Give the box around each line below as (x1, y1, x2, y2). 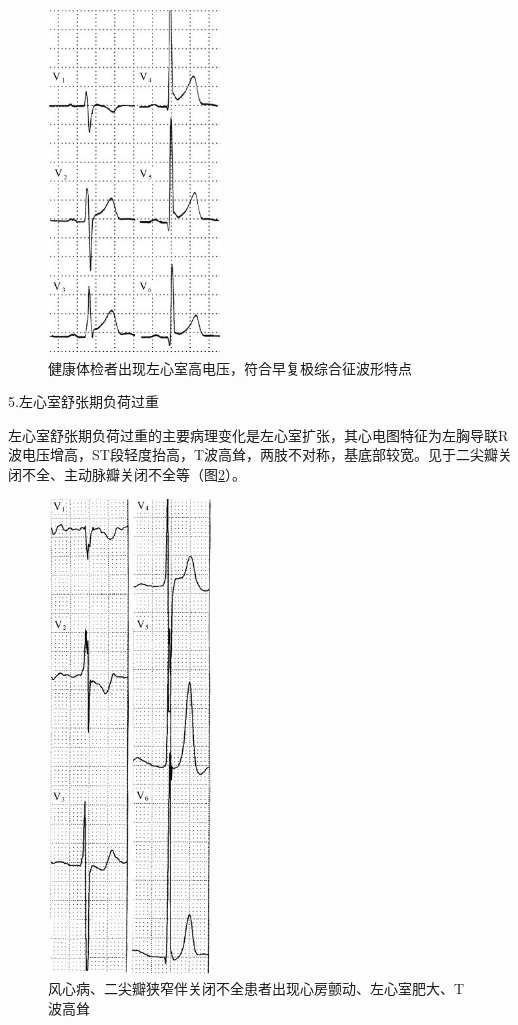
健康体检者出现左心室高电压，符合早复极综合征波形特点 (48, 357, 412, 378)
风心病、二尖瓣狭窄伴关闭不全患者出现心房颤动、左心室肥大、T (48, 978, 465, 999)
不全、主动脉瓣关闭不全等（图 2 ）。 (21, 463, 246, 484)
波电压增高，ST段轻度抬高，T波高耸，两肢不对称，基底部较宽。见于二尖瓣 (8, 444, 498, 465)
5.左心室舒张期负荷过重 (8, 391, 159, 412)
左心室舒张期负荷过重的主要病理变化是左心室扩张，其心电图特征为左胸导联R (8, 424, 509, 445)
